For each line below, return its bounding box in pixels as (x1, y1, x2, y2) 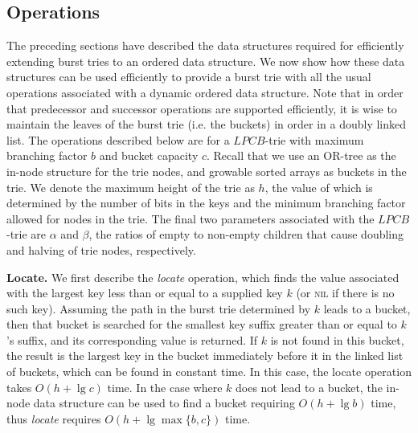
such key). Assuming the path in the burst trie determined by (6, 300, 311, 317)
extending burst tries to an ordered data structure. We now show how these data (6, 52, 405, 69)
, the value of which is (264, 178, 373, 195)
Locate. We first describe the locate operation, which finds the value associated (6, 268, 400, 285)
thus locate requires (6, 410, 101, 427)
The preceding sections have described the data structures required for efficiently (6, 37, 404, 54)
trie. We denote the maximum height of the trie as (6, 178, 255, 195)
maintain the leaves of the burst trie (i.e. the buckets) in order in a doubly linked (6, 116, 407, 133)
